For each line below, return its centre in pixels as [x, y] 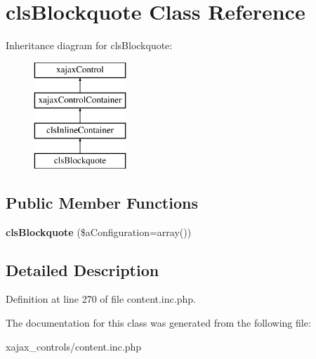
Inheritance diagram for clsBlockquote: [89, 45]
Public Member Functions [102, 202]
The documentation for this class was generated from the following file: [158, 323]
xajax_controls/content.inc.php [74, 346]
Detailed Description [83, 269]
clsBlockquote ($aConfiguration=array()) [99, 231]
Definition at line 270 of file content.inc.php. [101, 299]
